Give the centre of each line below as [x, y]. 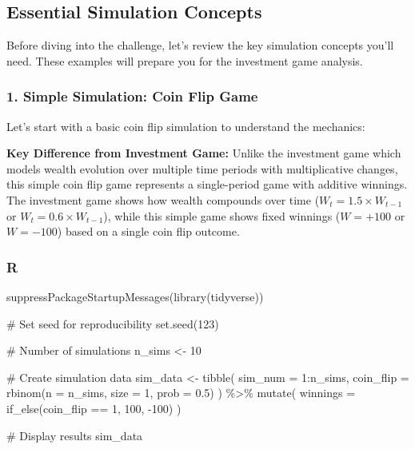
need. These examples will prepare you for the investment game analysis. [185, 60]
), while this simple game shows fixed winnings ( [222, 215]
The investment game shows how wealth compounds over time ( [163, 199]
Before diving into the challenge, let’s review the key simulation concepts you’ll [200, 45]
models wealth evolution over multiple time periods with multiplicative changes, [202, 168]
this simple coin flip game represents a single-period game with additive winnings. [207, 184]
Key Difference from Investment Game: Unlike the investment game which [204, 153]
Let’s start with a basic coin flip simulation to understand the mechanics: [186, 126]
